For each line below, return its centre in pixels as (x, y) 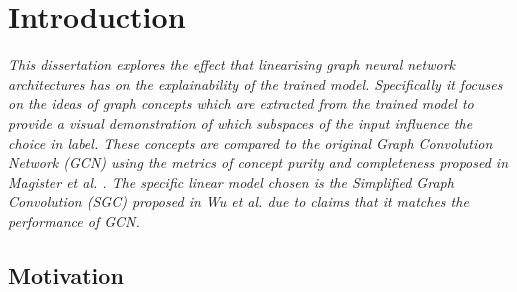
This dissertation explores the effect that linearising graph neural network (231, 64)
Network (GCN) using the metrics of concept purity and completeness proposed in (258, 162)
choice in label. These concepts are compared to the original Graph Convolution (250, 142)
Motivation (66, 274)
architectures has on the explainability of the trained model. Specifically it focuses (255, 83)
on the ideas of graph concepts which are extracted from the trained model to (241, 103)
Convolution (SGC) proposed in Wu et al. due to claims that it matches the (238, 201)
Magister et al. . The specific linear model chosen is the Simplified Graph (231, 181)
